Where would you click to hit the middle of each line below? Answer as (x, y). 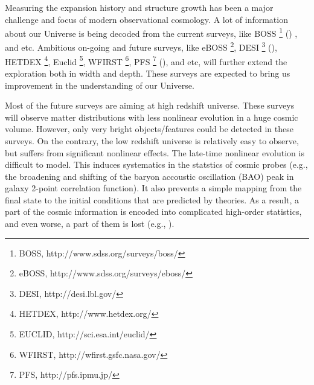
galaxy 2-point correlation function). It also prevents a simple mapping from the (153, 188)
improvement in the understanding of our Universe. (100, 85)
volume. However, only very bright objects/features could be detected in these (149, 129)
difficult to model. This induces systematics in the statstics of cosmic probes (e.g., (156, 164)
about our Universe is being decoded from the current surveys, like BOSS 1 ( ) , (151, 32)
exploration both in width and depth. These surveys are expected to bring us (148, 73)
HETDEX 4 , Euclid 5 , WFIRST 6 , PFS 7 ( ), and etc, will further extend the (146, 60)
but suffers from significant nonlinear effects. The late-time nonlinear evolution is (155, 152)
